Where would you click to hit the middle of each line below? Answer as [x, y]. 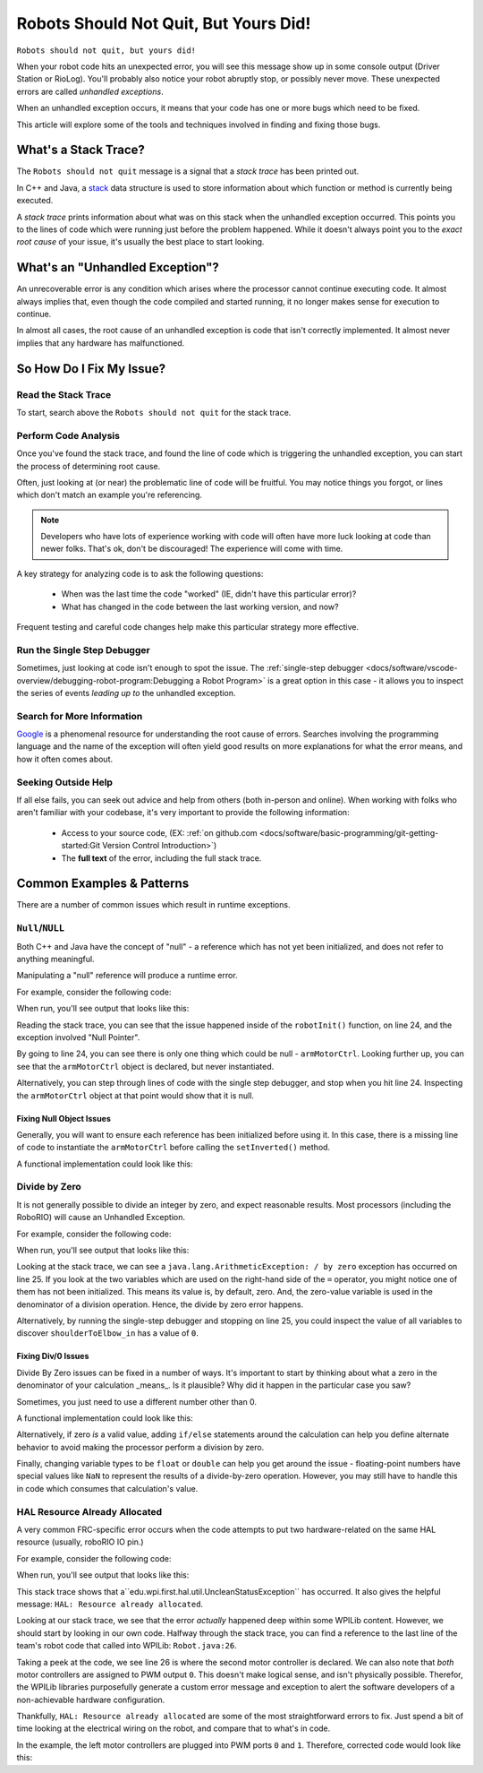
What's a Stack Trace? [80, 150]
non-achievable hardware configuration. [91, 1700]
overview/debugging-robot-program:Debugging [105, 680]
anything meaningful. [55, 960]
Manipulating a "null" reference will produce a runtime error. [127, 976]
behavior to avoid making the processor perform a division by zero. [140, 1447]
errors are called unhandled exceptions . [90, 91]
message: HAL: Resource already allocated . [110, 1604]
